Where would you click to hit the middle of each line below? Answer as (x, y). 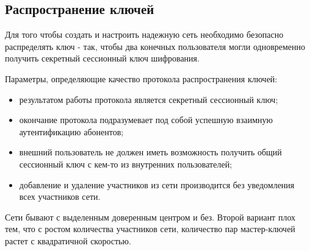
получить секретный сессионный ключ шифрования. (102, 58)
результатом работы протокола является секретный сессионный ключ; (149, 99)
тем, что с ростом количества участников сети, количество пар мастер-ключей (150, 229)
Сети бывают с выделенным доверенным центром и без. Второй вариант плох (150, 217)
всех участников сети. (60, 196)
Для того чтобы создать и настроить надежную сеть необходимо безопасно (144, 34)
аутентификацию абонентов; (71, 131)
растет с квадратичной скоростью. (68, 240)
